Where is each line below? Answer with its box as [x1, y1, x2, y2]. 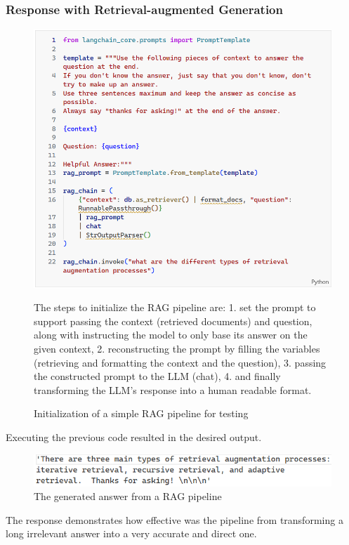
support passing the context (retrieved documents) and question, [34, 313, 312, 328]
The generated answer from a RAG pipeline [34, 489, 222, 504]
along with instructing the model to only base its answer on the [34, 327, 308, 342]
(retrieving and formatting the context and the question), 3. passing [34, 355, 327, 369]
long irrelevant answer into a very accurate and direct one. [6, 526, 257, 541]
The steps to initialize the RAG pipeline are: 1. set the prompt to [34, 300, 316, 315]
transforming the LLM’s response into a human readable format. [34, 382, 312, 397]
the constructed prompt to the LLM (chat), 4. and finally [34, 369, 281, 383]
